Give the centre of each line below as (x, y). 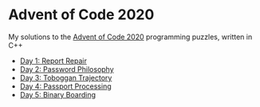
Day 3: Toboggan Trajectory (66, 77)
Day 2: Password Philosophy (67, 69)
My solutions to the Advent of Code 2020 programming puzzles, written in (130, 37)
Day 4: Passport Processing (65, 86)
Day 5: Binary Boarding (58, 94)
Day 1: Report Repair (53, 61)
